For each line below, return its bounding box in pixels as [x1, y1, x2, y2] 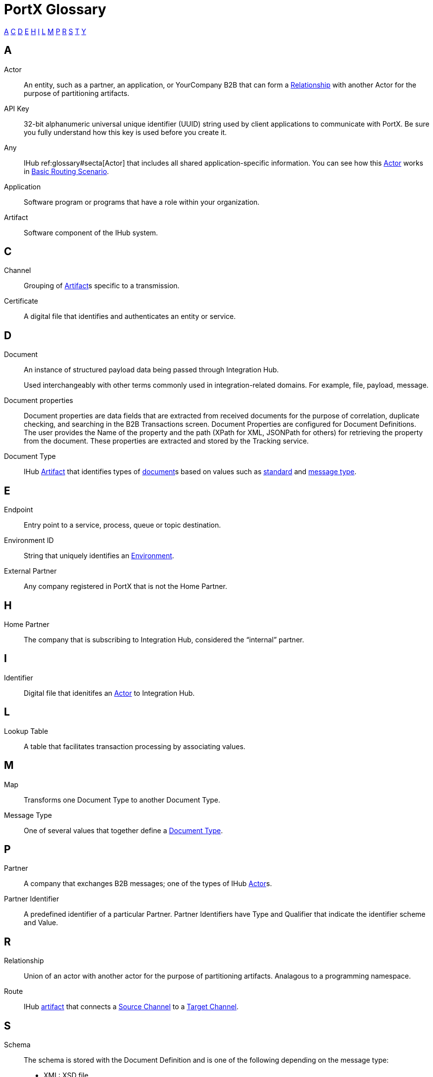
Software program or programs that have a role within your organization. [24, 197, 260, 206]
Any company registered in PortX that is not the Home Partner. [24, 582, 227, 591]
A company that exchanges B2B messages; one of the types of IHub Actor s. [24, 879, 272, 888]
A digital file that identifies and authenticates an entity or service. [24, 312, 236, 321]
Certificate [4, 297, 39, 306]
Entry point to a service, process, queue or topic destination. [24, 521, 221, 530]
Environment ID [4, 536, 54, 545]
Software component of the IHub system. [24, 228, 158, 237]
